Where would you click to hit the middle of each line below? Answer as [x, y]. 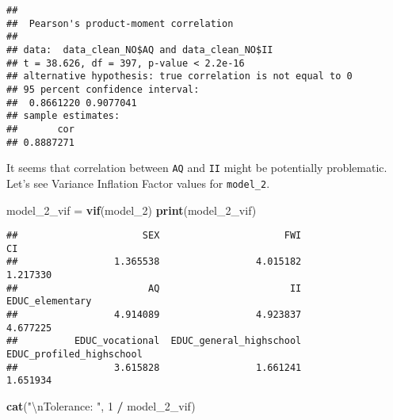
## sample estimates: [63, 116]
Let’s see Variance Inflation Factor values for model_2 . [138, 183]
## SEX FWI [154, 236]
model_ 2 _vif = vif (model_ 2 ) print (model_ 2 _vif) [132, 210]
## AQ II [154, 288]
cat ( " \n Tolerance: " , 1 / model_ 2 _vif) [101, 406]
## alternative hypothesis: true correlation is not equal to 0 [179, 76]
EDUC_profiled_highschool [74, 355]
